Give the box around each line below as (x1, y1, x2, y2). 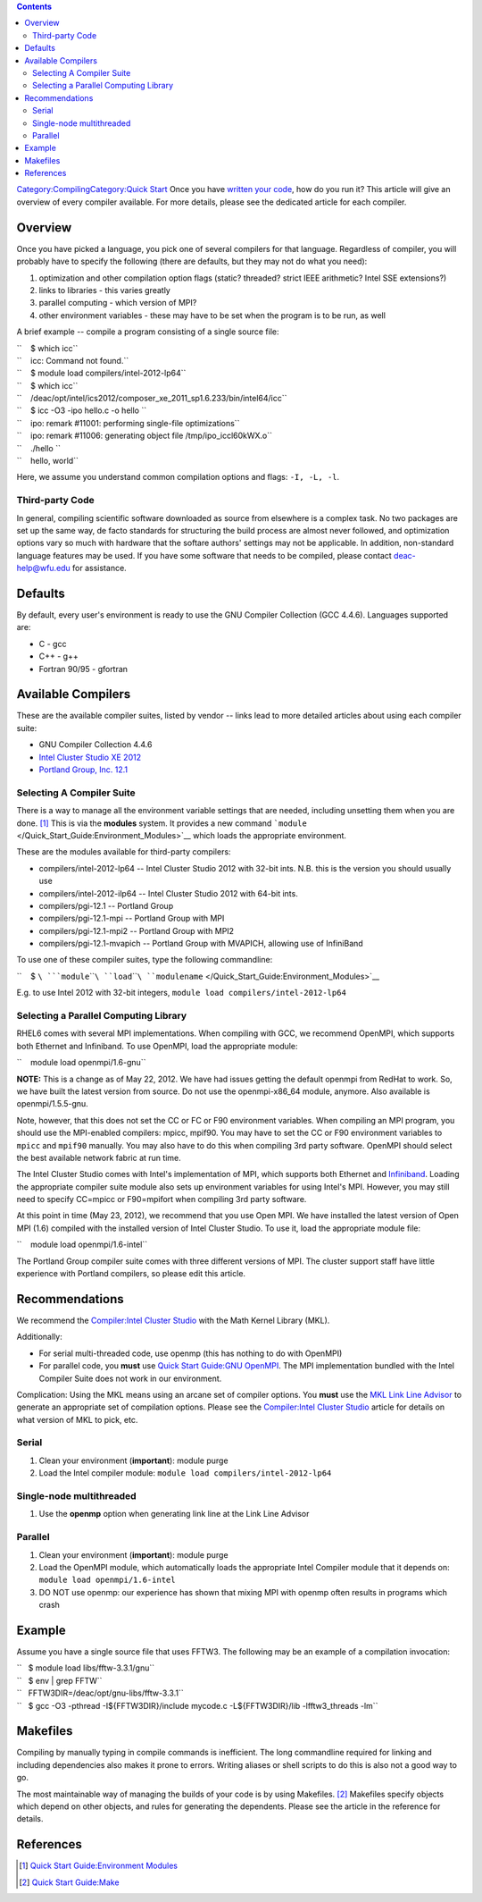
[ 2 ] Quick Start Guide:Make (19, 1877, 120, 1888)
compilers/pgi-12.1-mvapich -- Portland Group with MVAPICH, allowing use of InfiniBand (38, 938, 363, 949)
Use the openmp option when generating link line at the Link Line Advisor (38, 1509, 310, 1519)
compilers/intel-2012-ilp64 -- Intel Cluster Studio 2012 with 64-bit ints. (38, 888, 298, 898)
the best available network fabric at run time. (16, 1152, 182, 1163)
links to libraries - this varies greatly (38, 284, 171, 295)
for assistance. (71, 563, 127, 574)
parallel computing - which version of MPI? (38, 298, 197, 308)
